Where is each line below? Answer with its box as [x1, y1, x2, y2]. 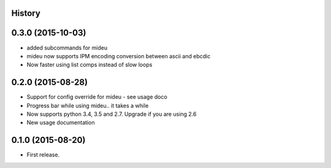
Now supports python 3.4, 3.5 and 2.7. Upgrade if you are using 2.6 [26, 110, 197, 118]
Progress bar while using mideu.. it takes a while [26, 102, 149, 109]
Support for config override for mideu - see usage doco [26, 93, 168, 101]
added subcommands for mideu [26, 44, 107, 52]
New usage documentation [26, 119, 95, 126]
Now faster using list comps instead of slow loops [26, 61, 153, 69]
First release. [26, 151, 60, 159]
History [11, 8, 41, 18]
